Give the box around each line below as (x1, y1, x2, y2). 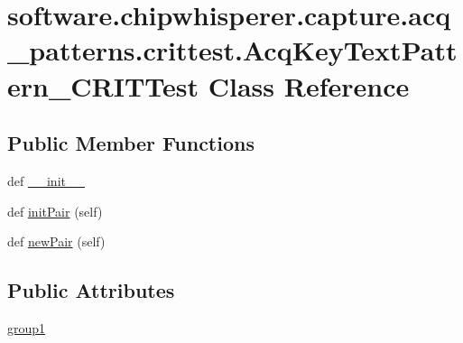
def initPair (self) (7, 201, 103, 220)
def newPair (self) (7, 232, 106, 251)
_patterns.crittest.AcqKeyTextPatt (7, 32, 458, 69)
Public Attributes (7, 276, 175, 304)
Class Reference (208, 67, 410, 104)
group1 (7, 318, 46, 337)
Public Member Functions (7, 129, 255, 157)
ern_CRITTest (7, 67, 199, 104)
